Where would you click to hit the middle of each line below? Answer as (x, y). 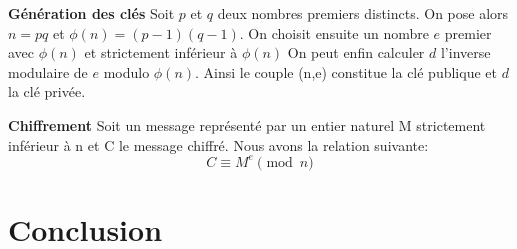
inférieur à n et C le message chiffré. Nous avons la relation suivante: (218, 144)
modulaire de (48, 71)
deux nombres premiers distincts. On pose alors (363, 13)
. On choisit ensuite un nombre (334, 32)
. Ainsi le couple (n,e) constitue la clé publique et (346, 71)
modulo (126, 71)
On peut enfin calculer (356, 52)
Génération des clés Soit (91, 13)
